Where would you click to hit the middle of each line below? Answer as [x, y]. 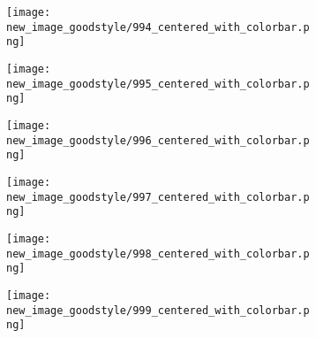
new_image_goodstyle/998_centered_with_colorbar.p [158, 253]
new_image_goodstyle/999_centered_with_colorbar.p [158, 310]
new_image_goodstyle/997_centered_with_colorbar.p [158, 197]
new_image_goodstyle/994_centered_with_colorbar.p [158, 27]
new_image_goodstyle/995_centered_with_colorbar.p [158, 84]
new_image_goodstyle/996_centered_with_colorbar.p [158, 140]
